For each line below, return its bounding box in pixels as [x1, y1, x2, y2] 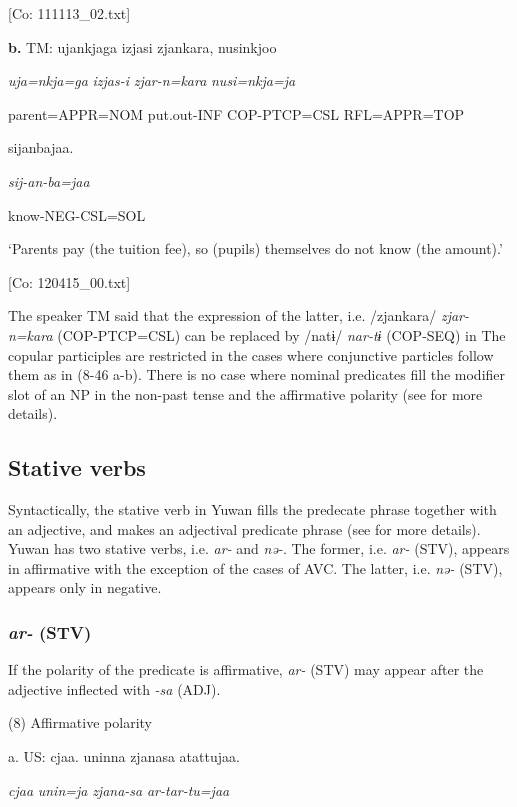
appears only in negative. [8, 577, 162, 598]
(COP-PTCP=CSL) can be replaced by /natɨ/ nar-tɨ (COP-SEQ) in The [57, 324, 506, 345]
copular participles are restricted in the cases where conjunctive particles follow [8, 344, 494, 365]
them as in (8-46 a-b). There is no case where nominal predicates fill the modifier [8, 364, 506, 385]
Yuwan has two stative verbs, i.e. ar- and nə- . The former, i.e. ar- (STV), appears [8, 538, 510, 559]
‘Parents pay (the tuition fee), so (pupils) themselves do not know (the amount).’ [8, 238, 503, 259]
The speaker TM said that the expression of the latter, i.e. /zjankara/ [8, 305, 437, 326]
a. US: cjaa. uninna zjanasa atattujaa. [8, 746, 240, 767]
